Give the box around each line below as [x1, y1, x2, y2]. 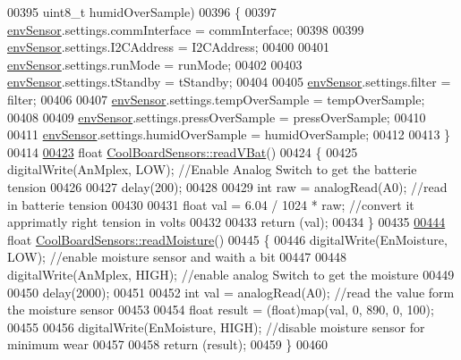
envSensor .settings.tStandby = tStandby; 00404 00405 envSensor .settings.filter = [7, 72, 451, 91]
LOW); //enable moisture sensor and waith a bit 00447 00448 [7, 247, 346, 266]
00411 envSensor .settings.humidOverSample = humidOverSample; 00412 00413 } [7, 125, 451, 144]
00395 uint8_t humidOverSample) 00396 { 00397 [7, 3, 277, 21]
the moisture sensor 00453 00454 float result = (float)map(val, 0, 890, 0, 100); [7, 300, 434, 319]
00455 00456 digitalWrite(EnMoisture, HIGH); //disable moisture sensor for [7, 317, 425, 336]
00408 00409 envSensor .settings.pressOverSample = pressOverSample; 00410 [7, 107, 426, 126]
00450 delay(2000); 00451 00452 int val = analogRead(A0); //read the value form [7, 282, 455, 301]
